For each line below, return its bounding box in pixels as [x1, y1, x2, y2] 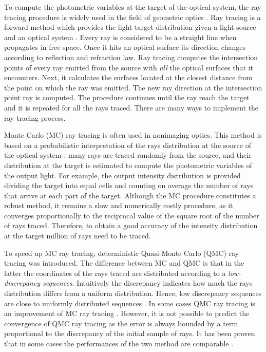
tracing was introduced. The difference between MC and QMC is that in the [4, 257, 244, 268]
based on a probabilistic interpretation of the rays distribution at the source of [4, 139, 251, 150]
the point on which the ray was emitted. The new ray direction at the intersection [4, 82, 262, 92]
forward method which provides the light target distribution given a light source [4, 22, 256, 32]
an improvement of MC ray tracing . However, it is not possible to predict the [4, 308, 250, 319]
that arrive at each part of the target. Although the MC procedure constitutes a [4, 190, 256, 200]
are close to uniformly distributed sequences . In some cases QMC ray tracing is [4, 298, 255, 308]
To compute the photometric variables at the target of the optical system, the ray [4, 2, 261, 12]
